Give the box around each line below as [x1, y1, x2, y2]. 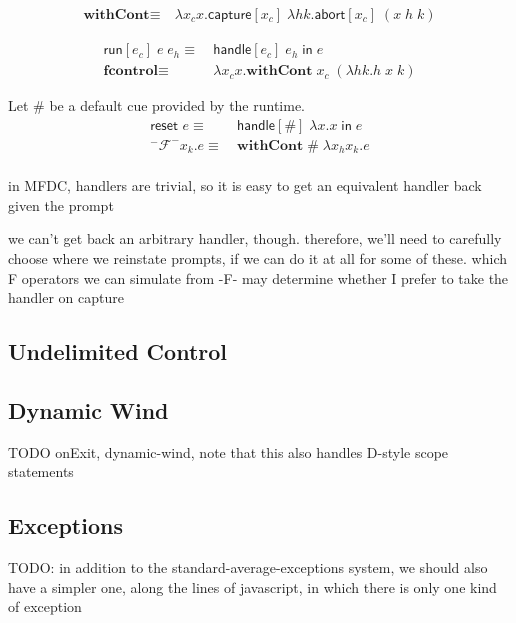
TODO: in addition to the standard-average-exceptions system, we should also [8, 557, 488, 578]
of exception [8, 596, 82, 617]
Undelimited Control [8, 336, 228, 367]
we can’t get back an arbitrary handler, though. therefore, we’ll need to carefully [8, 228, 502, 249]
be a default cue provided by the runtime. [49, 95, 306, 116]
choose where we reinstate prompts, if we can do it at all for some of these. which [8, 248, 508, 269]
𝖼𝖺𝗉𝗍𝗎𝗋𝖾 [207, 8, 252, 23]
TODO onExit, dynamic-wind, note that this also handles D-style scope [8, 441, 449, 462]
